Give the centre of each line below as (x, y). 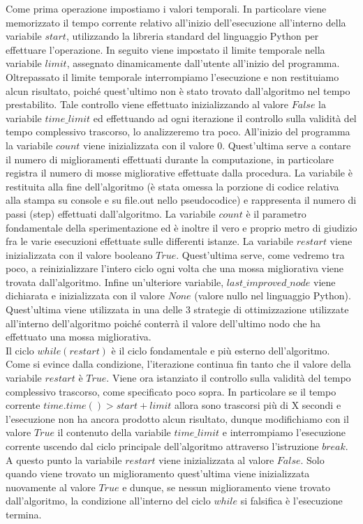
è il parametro (276, 213)
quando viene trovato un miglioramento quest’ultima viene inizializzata (158, 473)
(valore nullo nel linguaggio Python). (273, 295)
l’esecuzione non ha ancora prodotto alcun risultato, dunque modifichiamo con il (177, 418)
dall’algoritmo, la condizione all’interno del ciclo (108, 501)
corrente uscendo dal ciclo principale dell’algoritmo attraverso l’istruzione (162, 446)
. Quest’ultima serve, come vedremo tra (260, 254)
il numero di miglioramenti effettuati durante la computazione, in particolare (170, 159)
